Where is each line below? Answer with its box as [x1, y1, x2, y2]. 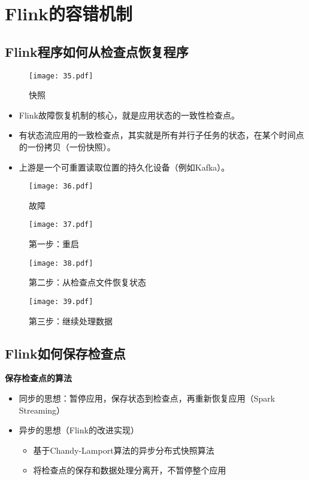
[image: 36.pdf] [29, 182, 93, 191]
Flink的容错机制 [5, 1, 133, 26]
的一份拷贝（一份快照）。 [19, 141, 116, 153]
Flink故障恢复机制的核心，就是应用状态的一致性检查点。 [19, 108, 240, 121]
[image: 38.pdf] [29, 259, 93, 268]
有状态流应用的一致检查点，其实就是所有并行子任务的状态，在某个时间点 [19, 129, 304, 141]
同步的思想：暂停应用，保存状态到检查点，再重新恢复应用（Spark [19, 392, 275, 404]
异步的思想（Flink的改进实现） [19, 424, 139, 436]
